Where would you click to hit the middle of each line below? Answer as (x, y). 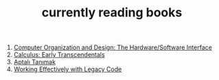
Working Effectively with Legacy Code (68, 69)
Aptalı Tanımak (35, 62)
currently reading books (112, 13)
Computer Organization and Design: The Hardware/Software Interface (113, 48)
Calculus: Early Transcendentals (59, 55)
